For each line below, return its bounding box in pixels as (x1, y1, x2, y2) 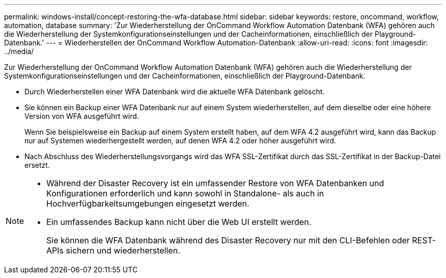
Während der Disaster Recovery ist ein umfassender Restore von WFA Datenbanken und (46, 178, 384, 188)
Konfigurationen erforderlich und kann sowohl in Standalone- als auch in (46, 188, 324, 198)
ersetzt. (24, 161, 50, 169)
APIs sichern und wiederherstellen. (46, 245, 180, 256)
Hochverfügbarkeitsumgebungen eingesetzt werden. (46, 198, 249, 209)
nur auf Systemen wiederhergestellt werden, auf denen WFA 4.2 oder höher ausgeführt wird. (24, 136, 337, 145)
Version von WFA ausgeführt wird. (24, 112, 139, 120)
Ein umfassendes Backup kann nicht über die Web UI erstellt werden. (46, 217, 312, 227)
